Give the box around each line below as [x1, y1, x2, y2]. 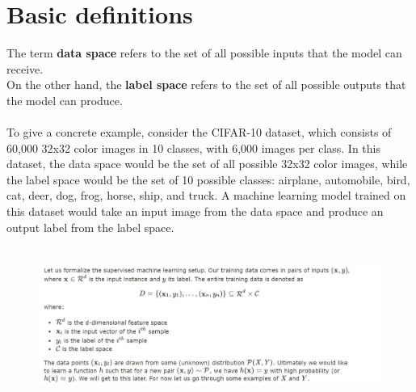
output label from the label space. [6, 218, 174, 235]
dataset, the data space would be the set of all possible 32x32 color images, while [6, 155, 408, 172]
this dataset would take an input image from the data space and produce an [6, 203, 384, 220]
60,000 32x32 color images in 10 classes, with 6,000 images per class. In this [6, 139, 381, 156]
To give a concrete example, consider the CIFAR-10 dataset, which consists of [6, 124, 392, 141]
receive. [6, 60, 44, 77]
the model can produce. [6, 91, 123, 108]
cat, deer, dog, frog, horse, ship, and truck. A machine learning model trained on [6, 187, 406, 204]
